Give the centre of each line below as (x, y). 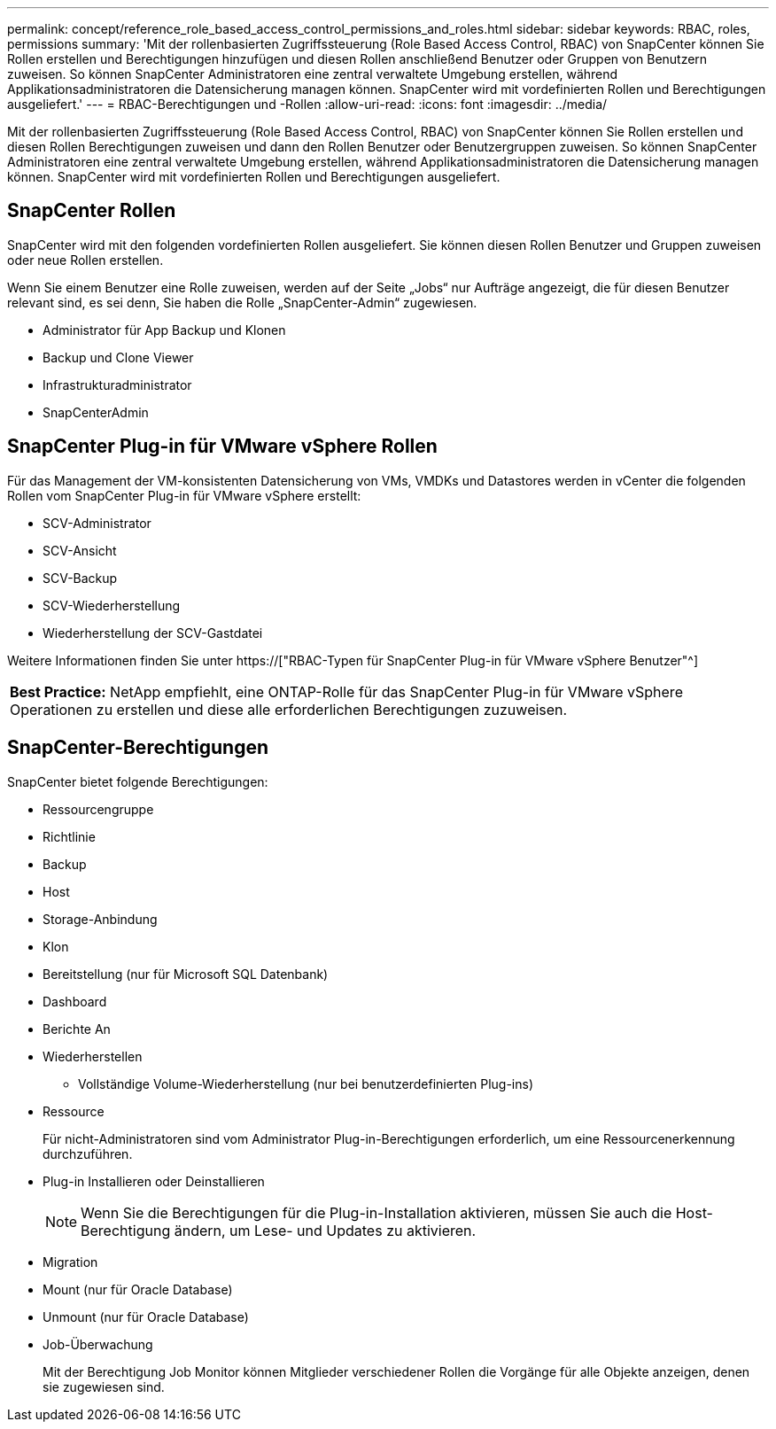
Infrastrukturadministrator (117, 384)
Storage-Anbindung (100, 919)
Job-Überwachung (98, 1344)
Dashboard (75, 1001)
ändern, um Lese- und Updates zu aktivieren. (325, 1230)
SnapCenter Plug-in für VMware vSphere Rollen (222, 447)
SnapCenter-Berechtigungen (138, 748)
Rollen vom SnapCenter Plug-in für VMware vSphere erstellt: (184, 495)
